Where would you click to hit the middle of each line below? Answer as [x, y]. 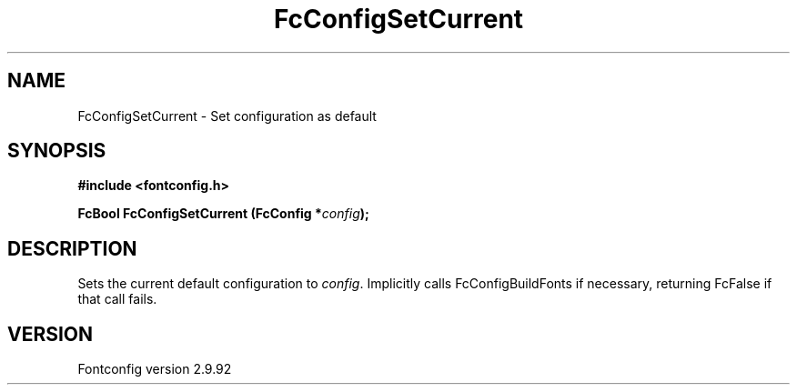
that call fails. [117, 299]
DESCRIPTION [72, 248]
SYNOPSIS [57, 151]
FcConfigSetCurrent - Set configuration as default [227, 116]
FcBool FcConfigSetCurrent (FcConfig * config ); [223, 214]
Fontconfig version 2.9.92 [155, 369]
